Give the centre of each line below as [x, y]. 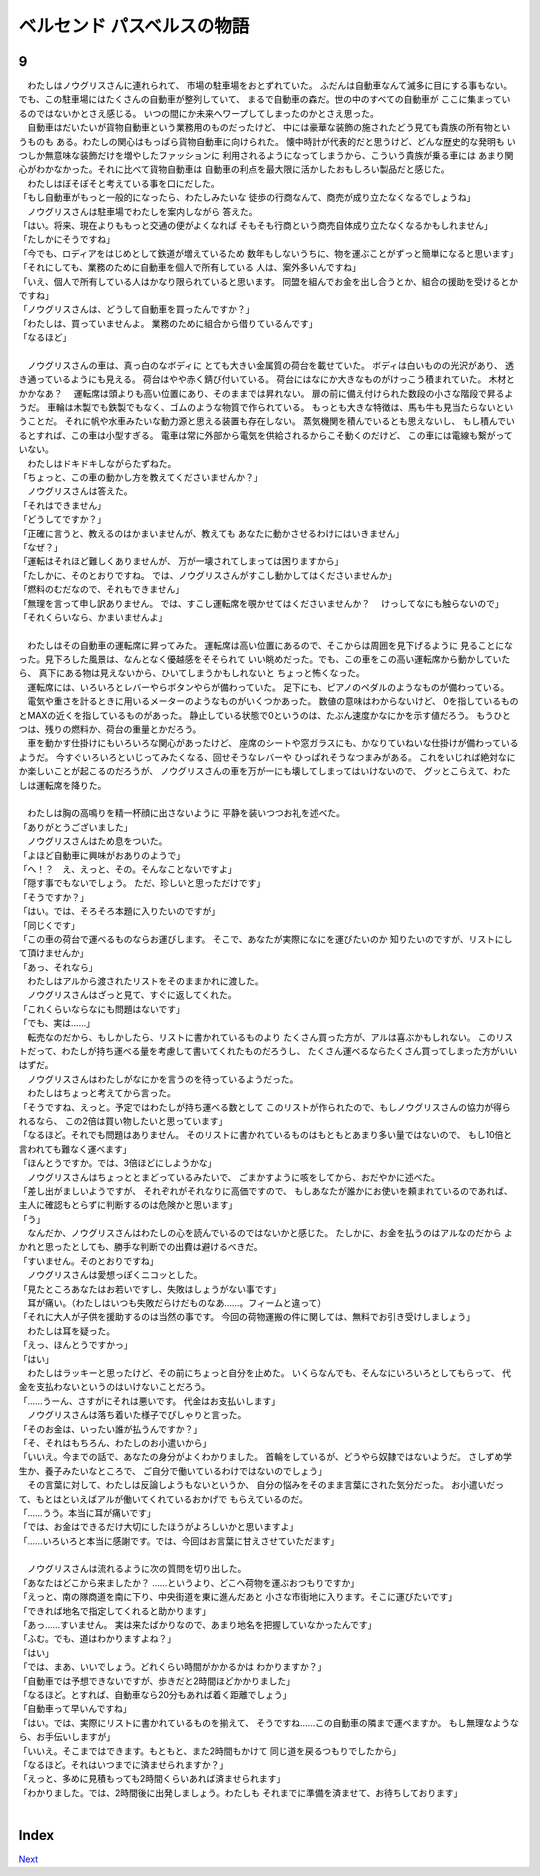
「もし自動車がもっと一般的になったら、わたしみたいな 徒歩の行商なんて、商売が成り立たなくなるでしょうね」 [247, 197]
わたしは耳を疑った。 [70, 1331]
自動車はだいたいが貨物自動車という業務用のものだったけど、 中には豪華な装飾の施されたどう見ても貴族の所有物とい [268, 127]
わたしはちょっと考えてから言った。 [101, 1093]
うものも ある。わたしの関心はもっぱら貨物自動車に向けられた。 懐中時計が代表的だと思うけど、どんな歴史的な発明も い [267, 141]
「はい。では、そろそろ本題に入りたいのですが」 [119, 911]
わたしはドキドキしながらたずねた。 [101, 463]
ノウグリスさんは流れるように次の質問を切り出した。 [136, 1569]
